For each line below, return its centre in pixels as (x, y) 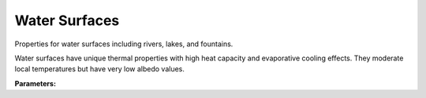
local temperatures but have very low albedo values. (100, 69)
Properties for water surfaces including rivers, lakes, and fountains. (124, 44)
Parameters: (35, 83)
